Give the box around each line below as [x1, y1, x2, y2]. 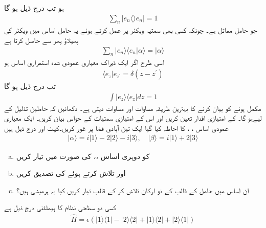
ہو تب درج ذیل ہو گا [4, 3, 64, 13]
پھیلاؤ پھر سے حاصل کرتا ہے [4, 35, 79, 45]
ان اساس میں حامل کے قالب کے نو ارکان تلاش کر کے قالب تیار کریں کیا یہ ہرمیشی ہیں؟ [16, 185, 249, 195]
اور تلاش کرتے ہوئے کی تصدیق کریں [16, 168, 126, 178]
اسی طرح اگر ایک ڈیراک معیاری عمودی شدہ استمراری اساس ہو [4, 57, 164, 67]
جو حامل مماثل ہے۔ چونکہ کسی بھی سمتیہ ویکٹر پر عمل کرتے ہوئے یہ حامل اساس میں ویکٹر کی [4, 25, 257, 35]
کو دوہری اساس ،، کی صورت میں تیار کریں [16, 150, 150, 161]
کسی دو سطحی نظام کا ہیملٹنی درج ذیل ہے [4, 202, 117, 213]
